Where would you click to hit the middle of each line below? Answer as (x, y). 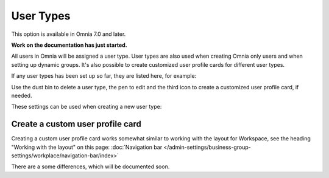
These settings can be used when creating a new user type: (87, 107)
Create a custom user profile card (76, 124)
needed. (22, 95)
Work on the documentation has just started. (69, 45)
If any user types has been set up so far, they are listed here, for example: (104, 76)
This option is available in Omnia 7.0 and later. (69, 34)
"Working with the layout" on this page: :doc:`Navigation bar (87, 147)
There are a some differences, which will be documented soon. (90, 166)
